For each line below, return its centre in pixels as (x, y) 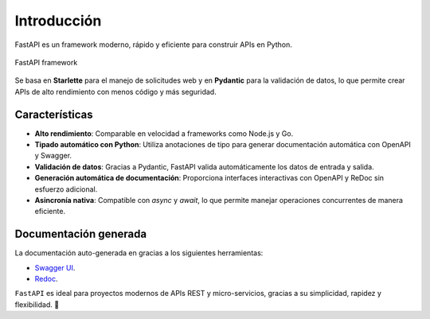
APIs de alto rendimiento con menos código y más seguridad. (115, 91)
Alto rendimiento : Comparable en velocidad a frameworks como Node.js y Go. (164, 133)
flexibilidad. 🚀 (37, 304)
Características (54, 114)
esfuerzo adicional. (66, 189)
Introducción (58, 21)
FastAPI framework (46, 62)
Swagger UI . (55, 267)
